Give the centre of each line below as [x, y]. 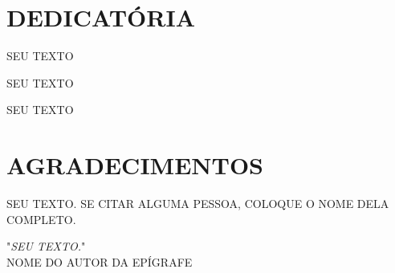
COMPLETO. [41, 219]
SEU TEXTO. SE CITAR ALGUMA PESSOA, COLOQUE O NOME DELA [198, 204]
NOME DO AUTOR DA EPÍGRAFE [100, 261]
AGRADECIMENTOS [135, 165]
